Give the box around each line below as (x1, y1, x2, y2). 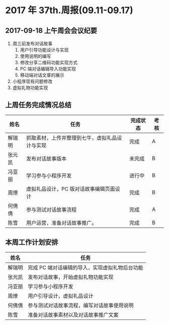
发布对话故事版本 (26, 155, 67, 162)
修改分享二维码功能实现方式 (20, 59, 78, 66)
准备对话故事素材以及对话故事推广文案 (28, 311, 119, 318)
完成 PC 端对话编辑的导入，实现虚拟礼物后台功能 (28, 264, 143, 271)
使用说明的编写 (20, 53, 51, 59)
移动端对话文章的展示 (20, 72, 64, 78)
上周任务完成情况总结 (5, 101, 71, 109)
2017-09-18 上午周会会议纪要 (5, 26, 97, 35)
